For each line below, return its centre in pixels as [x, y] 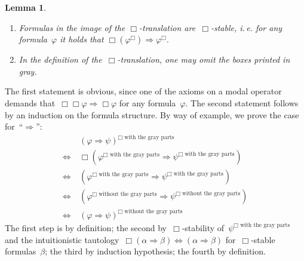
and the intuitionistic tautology [62, 239]
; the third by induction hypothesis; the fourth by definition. [155, 251]
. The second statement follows [242, 102]
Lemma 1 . [26, 7]
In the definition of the [60, 59]
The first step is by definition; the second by [86, 227]
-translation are [167, 27]
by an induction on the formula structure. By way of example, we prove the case [152, 114]
